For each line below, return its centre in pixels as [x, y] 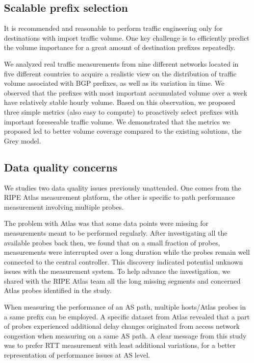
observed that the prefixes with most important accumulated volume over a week [126, 92]
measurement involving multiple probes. [64, 206]
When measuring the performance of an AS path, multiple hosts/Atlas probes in [125, 307]
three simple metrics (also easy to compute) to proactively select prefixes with [121, 111]
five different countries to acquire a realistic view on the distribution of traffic [120, 73]
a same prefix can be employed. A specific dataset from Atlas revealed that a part [127, 316]
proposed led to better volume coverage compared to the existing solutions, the [123, 131]
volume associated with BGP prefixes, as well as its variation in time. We [114, 83]
